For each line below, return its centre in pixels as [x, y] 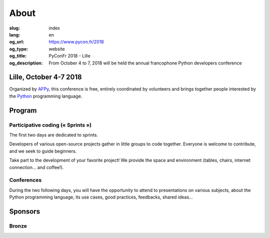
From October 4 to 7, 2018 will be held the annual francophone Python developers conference [145, 63]
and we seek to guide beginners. [43, 151]
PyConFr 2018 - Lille [70, 56]
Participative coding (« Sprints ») [50, 125]
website [57, 49]
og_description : [26, 63]
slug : [14, 28]
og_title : [18, 56]
